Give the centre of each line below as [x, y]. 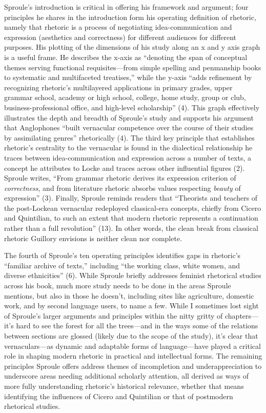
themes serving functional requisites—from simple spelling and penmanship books [133, 67]
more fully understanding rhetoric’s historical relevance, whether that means [124, 386]
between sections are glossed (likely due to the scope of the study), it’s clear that [131, 336]
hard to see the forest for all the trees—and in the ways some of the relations [137, 326]
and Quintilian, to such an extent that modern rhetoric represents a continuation [131, 218]
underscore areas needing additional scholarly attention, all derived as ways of [126, 376]
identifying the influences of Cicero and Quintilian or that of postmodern [119, 396]
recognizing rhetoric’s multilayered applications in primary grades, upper [118, 87]
